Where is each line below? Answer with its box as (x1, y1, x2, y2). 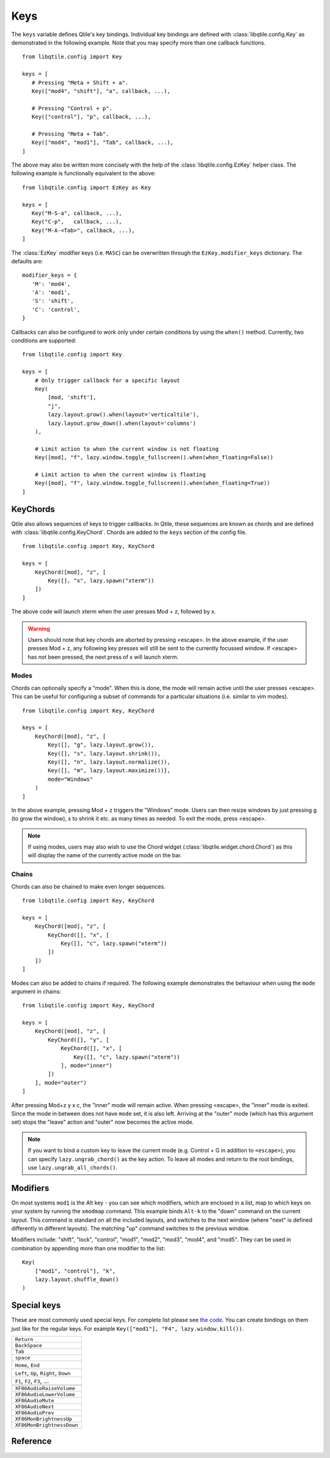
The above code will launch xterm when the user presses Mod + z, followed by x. (11, 608, 216, 615)
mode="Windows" (48, 775, 94, 783)
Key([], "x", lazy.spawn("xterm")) (48, 577, 155, 584)
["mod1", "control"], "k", (34, 1268, 116, 1274)
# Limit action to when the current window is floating (34, 471, 206, 478)
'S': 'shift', (31, 298, 74, 304)
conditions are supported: (11, 337, 76, 344)
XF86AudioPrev (15, 1410, 54, 1416)
